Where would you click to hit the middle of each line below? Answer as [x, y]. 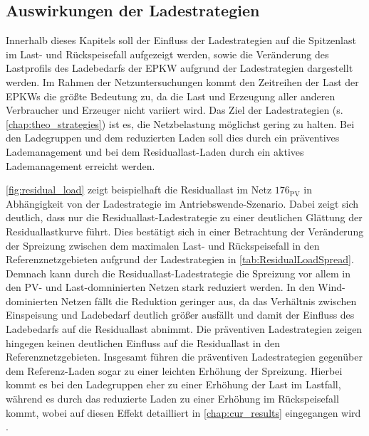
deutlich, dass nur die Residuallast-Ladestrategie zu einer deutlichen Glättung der [184, 217]
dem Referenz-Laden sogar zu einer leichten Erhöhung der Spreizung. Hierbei [174, 370]
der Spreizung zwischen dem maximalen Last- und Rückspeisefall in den [163, 245]
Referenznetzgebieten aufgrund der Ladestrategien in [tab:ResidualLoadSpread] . [180, 259]
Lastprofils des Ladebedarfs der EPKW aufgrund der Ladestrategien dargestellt [180, 68]
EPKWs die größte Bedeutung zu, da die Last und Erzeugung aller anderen [171, 96]
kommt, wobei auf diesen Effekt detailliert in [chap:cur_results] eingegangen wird [183, 412]
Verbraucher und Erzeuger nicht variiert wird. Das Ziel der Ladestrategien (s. [175, 110]
